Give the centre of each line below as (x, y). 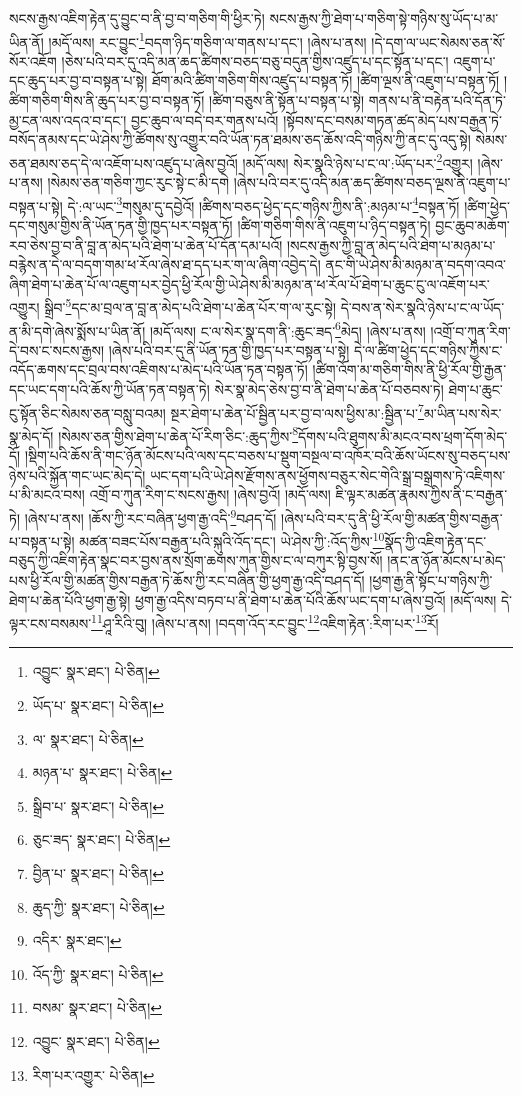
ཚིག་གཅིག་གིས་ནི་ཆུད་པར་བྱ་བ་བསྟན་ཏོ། (107, 100)
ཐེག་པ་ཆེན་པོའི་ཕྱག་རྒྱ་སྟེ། (70, 599)
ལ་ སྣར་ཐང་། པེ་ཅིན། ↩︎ (88, 738)
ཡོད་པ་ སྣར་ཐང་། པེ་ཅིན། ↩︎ (98, 704)
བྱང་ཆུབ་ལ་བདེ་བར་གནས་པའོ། (205, 119)
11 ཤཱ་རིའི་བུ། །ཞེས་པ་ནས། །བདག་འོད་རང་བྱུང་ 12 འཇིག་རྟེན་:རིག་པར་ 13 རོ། (265, 621)
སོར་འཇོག (33, 60)
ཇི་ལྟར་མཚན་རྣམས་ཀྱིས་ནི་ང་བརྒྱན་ (421, 494)
